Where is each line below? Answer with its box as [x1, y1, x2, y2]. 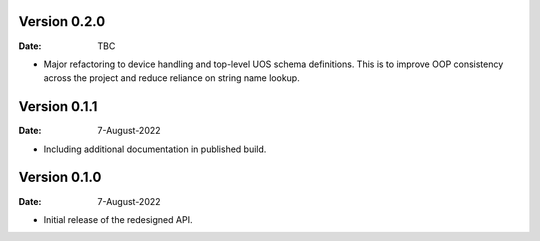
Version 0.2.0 [18, 13, 106, 30]
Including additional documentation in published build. [43, 143, 267, 155]
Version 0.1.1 [18, 98, 98, 115]
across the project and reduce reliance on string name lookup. [43, 72, 300, 84]
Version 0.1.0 [18, 169, 102, 186]
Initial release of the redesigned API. [43, 213, 193, 225]
